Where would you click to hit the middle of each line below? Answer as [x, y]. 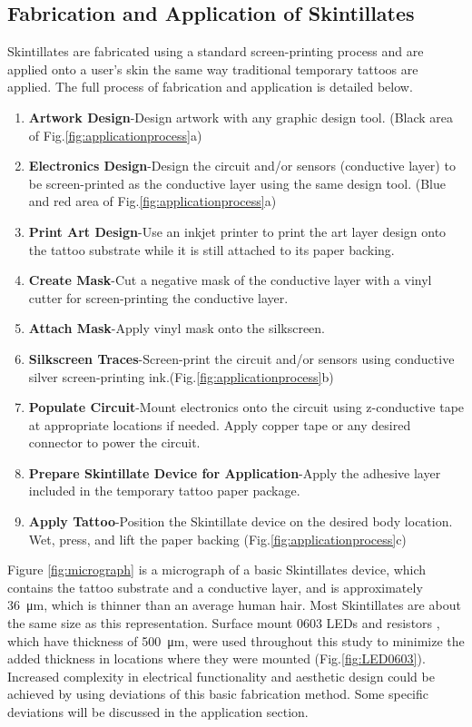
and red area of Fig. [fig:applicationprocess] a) [152, 201]
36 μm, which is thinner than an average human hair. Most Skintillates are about [234, 605]
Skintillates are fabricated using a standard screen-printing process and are [216, 51]
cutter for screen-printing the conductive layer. [158, 297]
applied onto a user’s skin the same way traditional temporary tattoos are [213, 69]
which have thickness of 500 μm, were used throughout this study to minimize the [236, 640]
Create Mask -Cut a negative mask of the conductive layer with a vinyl [230, 280]
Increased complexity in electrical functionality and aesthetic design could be [221, 676]
